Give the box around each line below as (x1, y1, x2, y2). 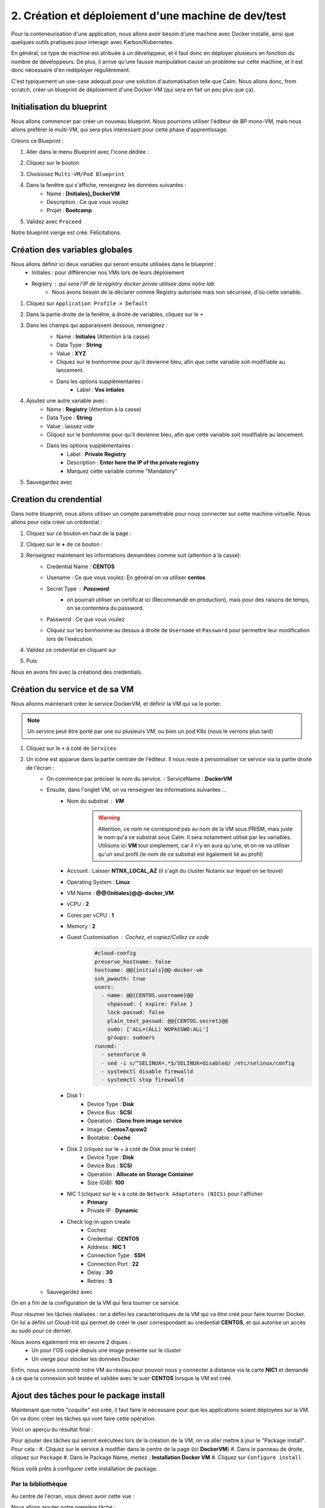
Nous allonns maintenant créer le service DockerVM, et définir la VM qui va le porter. (11, 700, 221, 707)
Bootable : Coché (87, 1134, 131, 1141)
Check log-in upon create (67, 1218, 131, 1225)
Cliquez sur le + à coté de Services (26, 744, 117, 752)
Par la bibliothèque (11, 1480, 67, 1488)
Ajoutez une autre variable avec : (26, 397, 108, 404)
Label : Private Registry (67, 450, 126, 458)
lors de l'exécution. (46, 635, 94, 642)
